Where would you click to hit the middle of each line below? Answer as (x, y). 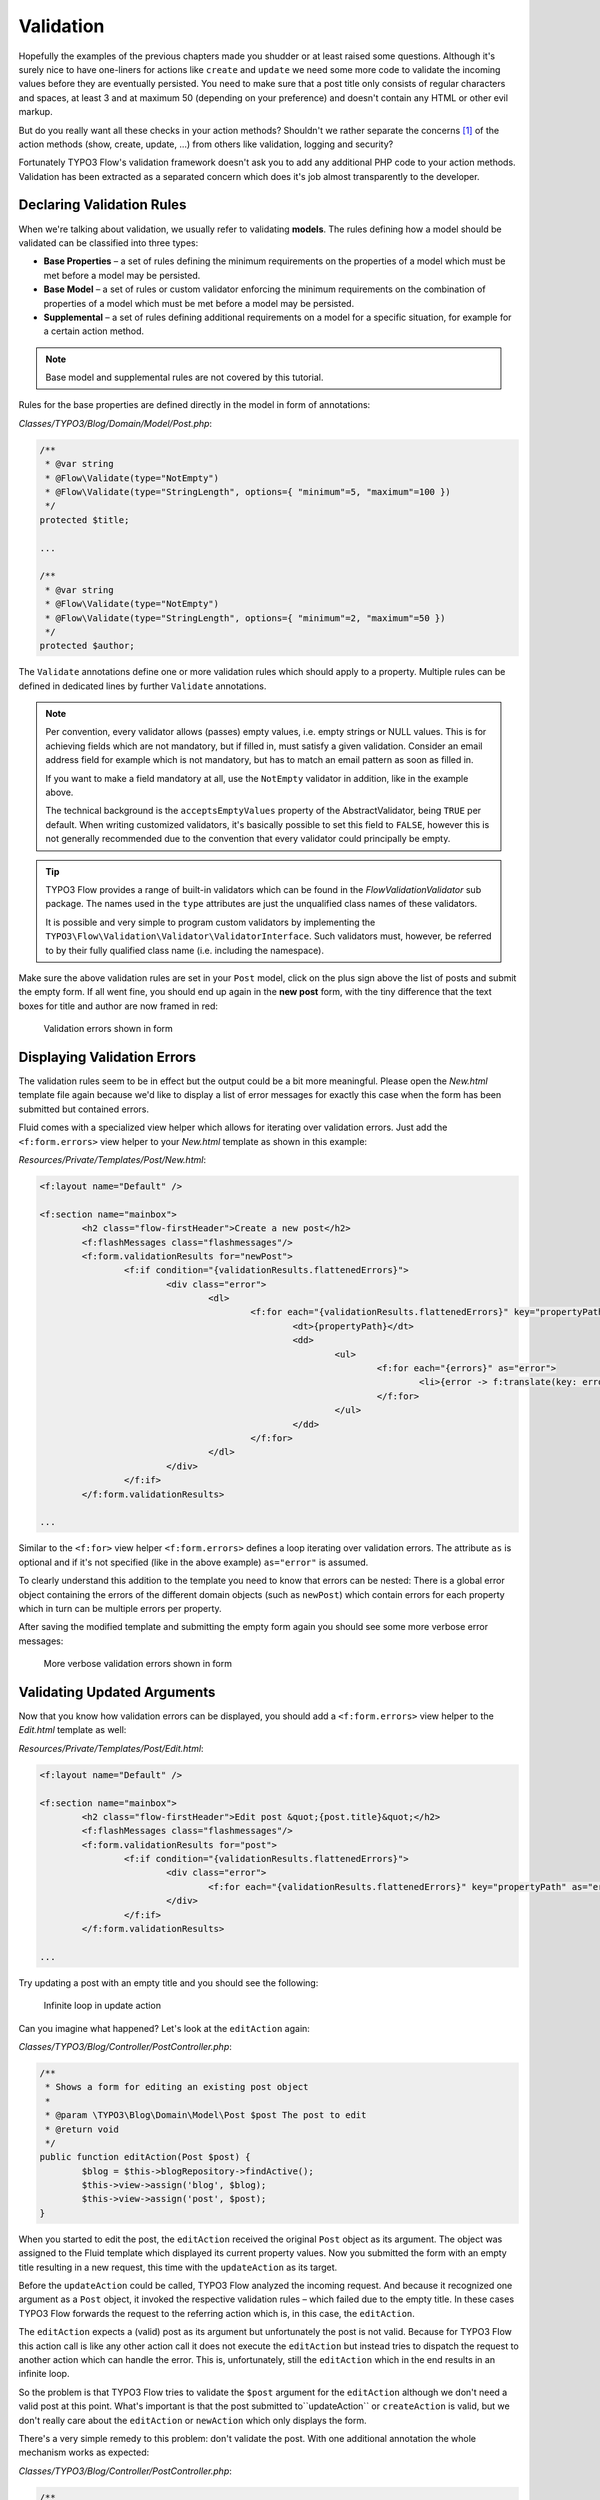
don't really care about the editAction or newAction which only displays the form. (192, 2420)
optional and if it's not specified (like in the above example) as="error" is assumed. (193, 1562)
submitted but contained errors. (84, 1109)
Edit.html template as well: (72, 1730)
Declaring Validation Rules (102, 205)
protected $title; (84, 519)
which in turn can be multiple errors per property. (120, 1608)
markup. (36, 112)
